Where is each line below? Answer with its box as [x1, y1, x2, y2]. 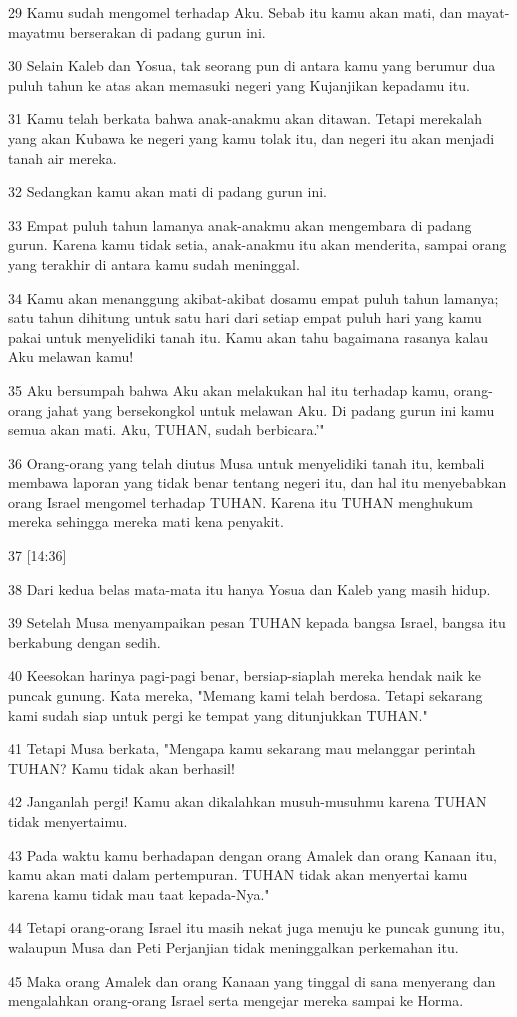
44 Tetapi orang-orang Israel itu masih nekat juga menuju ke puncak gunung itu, [8, 917, 505, 938]
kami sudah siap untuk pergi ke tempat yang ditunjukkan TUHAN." [8, 704, 428, 725]
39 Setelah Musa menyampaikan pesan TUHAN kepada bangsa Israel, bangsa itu [8, 612, 506, 633]
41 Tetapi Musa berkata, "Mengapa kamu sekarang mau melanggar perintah [8, 738, 476, 759]
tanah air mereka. [8, 147, 117, 168]
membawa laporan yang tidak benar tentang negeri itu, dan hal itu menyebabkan [8, 472, 507, 493]
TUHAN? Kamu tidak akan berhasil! [8, 757, 235, 778]
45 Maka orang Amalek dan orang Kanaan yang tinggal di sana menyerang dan [8, 970, 496, 991]
